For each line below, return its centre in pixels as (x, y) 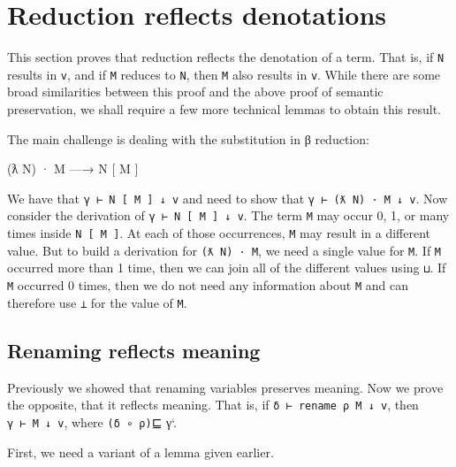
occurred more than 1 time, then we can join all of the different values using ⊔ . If (227, 268)
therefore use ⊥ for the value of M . (97, 302)
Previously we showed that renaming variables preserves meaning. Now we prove (225, 387)
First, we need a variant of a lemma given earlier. (141, 452)
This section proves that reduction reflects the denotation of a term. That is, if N (226, 57)
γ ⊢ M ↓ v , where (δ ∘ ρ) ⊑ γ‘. (92, 421)
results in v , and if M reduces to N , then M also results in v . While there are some (224, 74)
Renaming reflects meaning (134, 350)
